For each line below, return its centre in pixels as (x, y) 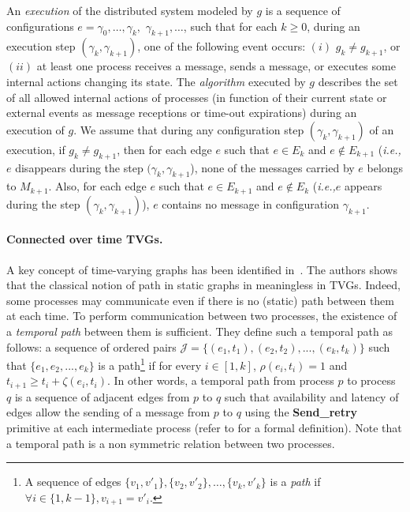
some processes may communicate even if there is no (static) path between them (200, 300)
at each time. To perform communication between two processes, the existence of (202, 316)
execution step (41, 46)
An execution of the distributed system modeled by (130, 10)
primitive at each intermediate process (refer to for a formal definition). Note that (204, 428)
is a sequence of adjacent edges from (102, 396)
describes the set (358, 81)
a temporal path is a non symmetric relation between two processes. (171, 443)
